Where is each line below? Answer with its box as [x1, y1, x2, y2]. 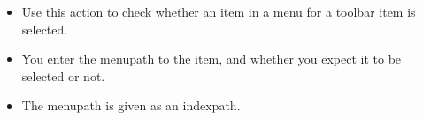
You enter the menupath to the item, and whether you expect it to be [21, 49, 402, 68]
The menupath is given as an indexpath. [21, 96, 241, 115]
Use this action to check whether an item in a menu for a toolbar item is [21, 3, 416, 20]
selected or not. [21, 66, 105, 85]
